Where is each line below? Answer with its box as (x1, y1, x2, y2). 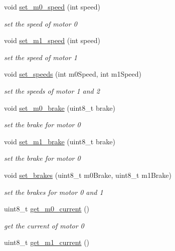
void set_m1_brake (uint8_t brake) (4, 136, 115, 146)
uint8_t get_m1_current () (4, 237, 90, 247)
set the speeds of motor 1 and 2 (4, 85, 100, 96)
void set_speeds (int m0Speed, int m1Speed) (4, 69, 142, 79)
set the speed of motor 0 (4, 18, 77, 29)
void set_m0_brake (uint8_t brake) (4, 102, 115, 113)
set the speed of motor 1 (4, 52, 77, 62)
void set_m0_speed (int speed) (4, 2, 100, 12)
